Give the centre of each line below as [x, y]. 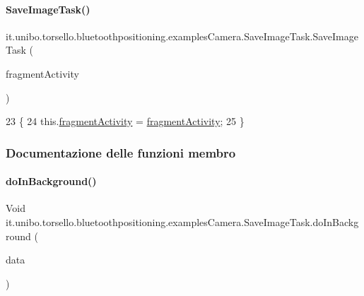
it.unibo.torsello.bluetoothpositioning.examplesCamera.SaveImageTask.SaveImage [182, 36]
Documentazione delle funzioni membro [121, 152]
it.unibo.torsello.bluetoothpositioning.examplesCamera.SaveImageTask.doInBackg [182, 222]
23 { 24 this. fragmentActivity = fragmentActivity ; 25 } [125, 121]
